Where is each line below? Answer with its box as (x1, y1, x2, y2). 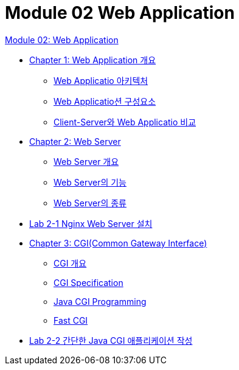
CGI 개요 (54, 257, 87, 268)
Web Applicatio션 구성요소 (54, 96, 156, 106)
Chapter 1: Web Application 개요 (29, 54, 156, 65)
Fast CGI (54, 315, 88, 326)
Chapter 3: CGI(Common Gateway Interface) (29, 237, 207, 248)
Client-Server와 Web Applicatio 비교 (54, 116, 196, 127)
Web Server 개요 (54, 156, 119, 167)
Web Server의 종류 (54, 197, 126, 208)
